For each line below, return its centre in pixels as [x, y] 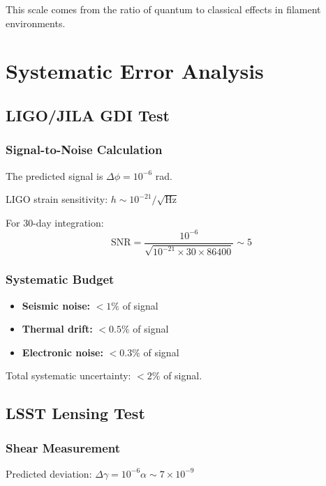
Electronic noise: [62, 352]
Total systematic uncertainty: [68, 375]
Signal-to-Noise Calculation [84, 150]
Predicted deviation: [49, 473]
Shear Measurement [63, 447]
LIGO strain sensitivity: [57, 199]
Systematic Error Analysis [135, 71]
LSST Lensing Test [75, 413]
